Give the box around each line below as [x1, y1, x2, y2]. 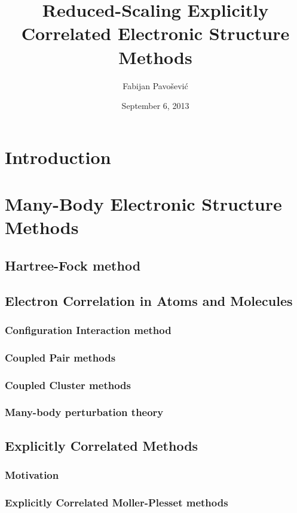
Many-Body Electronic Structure [5, 192, 282, 216]
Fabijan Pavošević [123, 79, 188, 92]
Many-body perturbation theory [5, 405, 164, 420]
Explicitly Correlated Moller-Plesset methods [5, 494, 228, 509]
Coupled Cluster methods [5, 377, 131, 392]
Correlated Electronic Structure [21, 21, 290, 45]
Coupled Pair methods [5, 350, 116, 365]
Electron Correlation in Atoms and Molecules [5, 291, 293, 309]
